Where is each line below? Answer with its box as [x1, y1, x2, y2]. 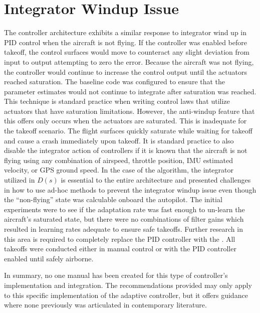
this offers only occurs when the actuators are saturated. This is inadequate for [4, 115, 247, 126]
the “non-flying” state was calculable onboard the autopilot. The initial [4, 194, 222, 205]
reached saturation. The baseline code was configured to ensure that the [4, 76, 225, 87]
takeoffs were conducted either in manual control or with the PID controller [4, 243, 236, 254]
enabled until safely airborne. [4, 253, 94, 263]
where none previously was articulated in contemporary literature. [4, 299, 207, 310]
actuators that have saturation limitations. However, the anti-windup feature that [4, 105, 255, 116]
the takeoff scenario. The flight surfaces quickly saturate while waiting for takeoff [4, 125, 252, 136]
